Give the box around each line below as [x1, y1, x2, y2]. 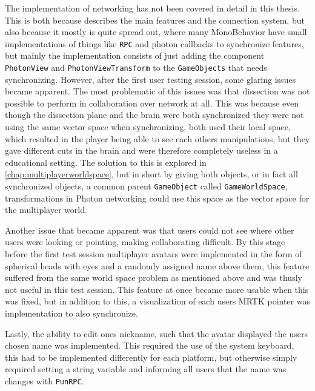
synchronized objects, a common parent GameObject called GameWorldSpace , [5, 180, 288, 192]
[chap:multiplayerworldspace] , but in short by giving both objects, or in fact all [5, 168, 298, 180]
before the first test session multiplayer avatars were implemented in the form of [5, 248, 302, 260]
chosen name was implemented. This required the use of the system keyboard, [5, 339, 294, 352]
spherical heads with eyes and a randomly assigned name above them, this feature [5, 259, 310, 272]
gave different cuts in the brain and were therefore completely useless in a [5, 144, 278, 157]
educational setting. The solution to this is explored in [5, 156, 207, 168]
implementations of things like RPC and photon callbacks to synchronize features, [5, 37, 304, 50]
